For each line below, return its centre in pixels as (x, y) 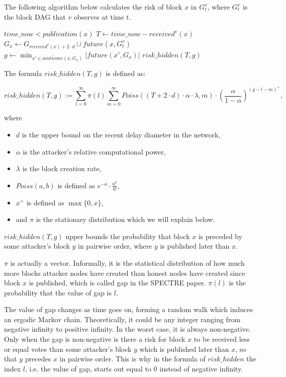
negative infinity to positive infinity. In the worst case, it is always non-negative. (127, 329)
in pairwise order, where (115, 246)
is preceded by (220, 236)
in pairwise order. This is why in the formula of (132, 359)
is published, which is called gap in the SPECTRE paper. (117, 283)
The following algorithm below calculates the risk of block (93, 7)
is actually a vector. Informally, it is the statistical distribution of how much (127, 262)
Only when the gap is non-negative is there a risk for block (95, 339)
